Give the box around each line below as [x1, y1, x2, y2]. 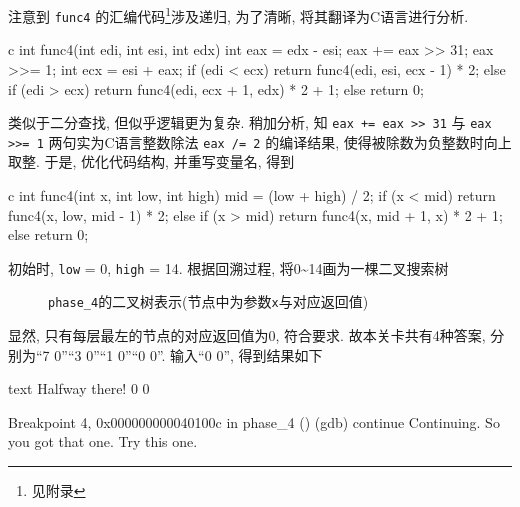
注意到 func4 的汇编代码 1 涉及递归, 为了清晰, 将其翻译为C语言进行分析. [8, 3, 469, 26]
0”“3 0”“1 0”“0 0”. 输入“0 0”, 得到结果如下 [54, 344, 323, 365]
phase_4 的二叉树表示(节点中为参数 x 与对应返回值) [48, 291, 369, 312]
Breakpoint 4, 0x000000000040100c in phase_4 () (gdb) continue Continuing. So [8, 411, 500, 432]
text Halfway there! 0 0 [8, 378, 150, 399]
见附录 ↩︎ [31, 480, 86, 501]
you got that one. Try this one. [8, 431, 198, 452]
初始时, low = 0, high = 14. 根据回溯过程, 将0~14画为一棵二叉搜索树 [8, 257, 449, 278]
